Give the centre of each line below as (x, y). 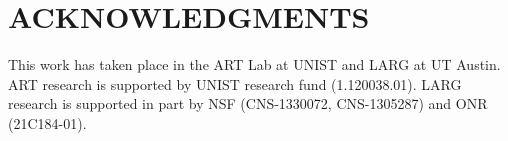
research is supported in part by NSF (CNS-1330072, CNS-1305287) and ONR (248, 103)
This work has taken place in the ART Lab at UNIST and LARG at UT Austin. (254, 64)
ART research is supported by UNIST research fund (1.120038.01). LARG (235, 83)
